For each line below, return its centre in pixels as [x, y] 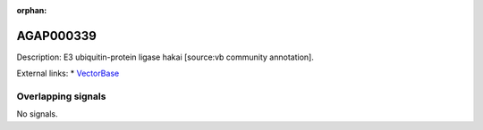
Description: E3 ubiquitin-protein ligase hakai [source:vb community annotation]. [165, 57]
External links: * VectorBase [68, 73]
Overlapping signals [61, 96]
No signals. [37, 114]
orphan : [32, 10]
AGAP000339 [57, 36]
